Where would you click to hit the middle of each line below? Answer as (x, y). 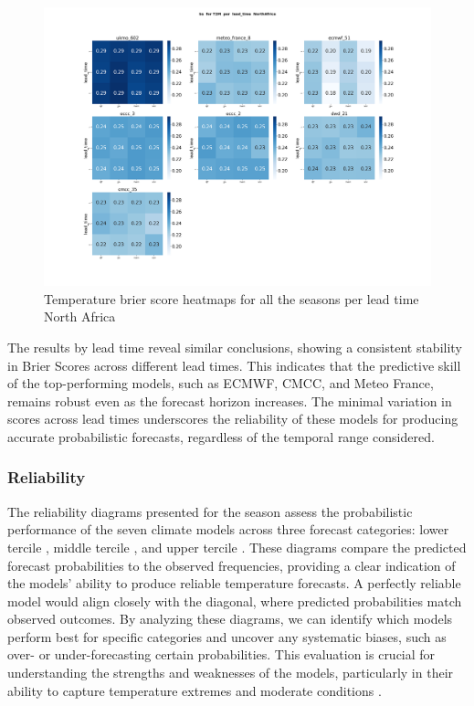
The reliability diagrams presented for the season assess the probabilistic (210, 511)
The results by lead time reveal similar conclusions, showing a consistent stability (235, 347)
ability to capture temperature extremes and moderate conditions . (195, 690)
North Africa (80, 316)
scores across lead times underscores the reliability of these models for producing (233, 419)
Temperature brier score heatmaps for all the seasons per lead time (232, 298)
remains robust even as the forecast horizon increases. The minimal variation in (230, 400)
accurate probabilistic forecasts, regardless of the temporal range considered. (221, 436)
